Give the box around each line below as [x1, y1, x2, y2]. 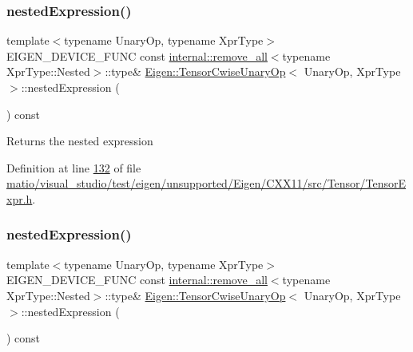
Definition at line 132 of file [6, 159, 141, 176]
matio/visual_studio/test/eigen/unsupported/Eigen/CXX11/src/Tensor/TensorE [6, 175, 407, 192]
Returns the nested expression [6, 132, 153, 149]
